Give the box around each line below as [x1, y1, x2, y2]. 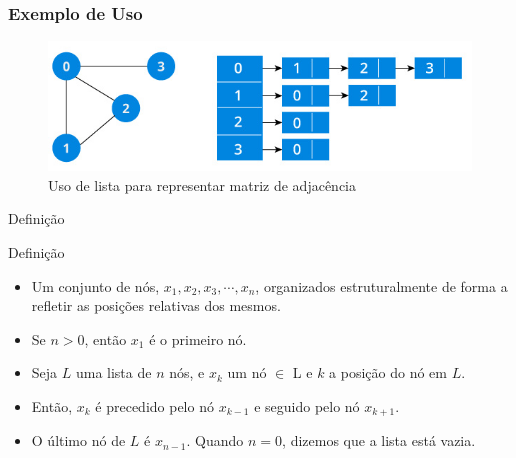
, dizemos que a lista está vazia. [282, 430, 476, 451]
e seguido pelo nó [254, 395, 360, 416]
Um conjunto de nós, [31, 275, 160, 296]
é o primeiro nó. [149, 328, 247, 349]
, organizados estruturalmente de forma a [255, 275, 508, 296]
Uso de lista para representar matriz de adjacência [48, 174, 357, 195]
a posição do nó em [329, 362, 447, 383]
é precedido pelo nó [95, 395, 214, 416]
